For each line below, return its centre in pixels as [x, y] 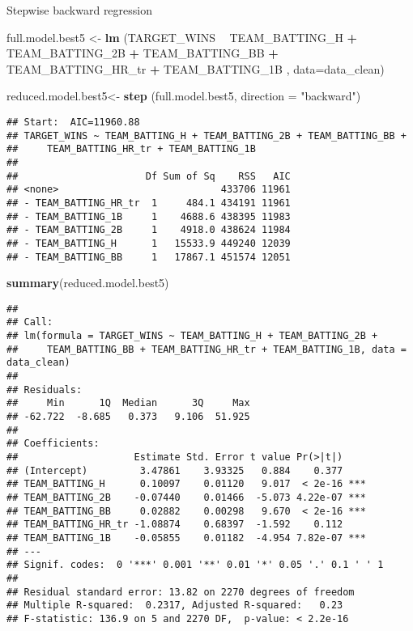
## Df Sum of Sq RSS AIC [149, 176]
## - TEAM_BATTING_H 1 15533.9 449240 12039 [149, 243]
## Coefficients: [53, 444]
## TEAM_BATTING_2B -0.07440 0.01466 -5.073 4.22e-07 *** [186, 497]
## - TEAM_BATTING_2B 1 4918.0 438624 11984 [149, 230]
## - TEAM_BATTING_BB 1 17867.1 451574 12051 [149, 257]
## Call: [30, 322]
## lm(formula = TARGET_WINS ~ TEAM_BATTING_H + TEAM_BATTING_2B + [192, 336]
